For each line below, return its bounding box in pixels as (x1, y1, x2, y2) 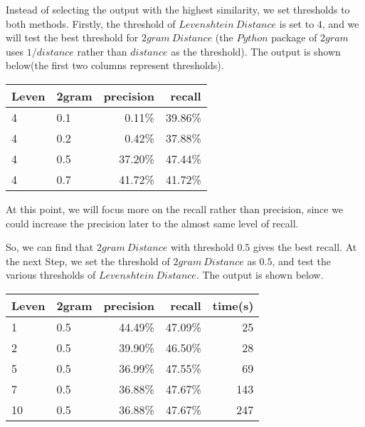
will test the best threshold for (6, 30, 139, 45)
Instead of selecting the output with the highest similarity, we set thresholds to (6, 2, 350, 16)
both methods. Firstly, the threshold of (6, 16, 176, 31)
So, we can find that (6, 240, 94, 254)
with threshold (170, 240, 234, 254)
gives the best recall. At (253, 240, 357, 254)
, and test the (272, 253, 332, 268)
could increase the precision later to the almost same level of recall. (6, 215, 299, 230)
